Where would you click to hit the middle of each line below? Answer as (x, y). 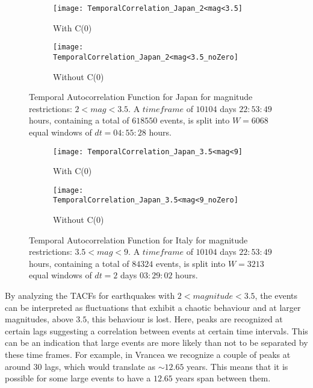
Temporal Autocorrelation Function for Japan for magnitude (141, 97)
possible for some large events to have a (78, 378)
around (18, 366)
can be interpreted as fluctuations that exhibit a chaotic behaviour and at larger (153, 307)
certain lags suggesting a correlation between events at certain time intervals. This (156, 330)
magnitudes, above (39, 319)
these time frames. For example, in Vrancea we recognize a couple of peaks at (148, 355)
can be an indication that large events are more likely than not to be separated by (156, 343)
